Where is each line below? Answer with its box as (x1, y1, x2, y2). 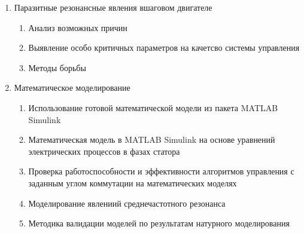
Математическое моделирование (14, 81, 130, 94)
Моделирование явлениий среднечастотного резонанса (28, 197, 226, 209)
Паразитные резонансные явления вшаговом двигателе (14, 1, 212, 13)
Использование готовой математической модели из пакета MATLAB (28, 101, 278, 114)
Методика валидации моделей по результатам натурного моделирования (28, 217, 290, 229)
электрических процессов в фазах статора (28, 145, 180, 157)
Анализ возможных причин (28, 21, 127, 33)
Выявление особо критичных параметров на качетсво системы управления (28, 41, 300, 54)
